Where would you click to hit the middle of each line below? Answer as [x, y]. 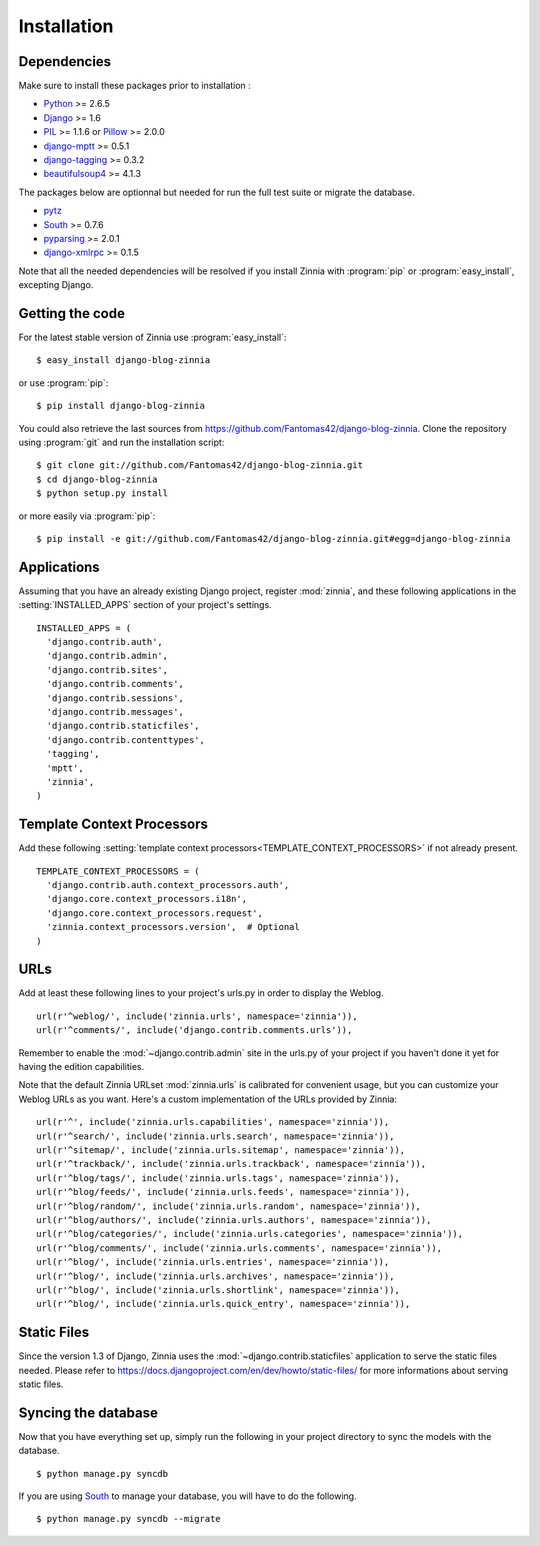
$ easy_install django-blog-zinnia [123, 360]
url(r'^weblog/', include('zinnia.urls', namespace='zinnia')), [197, 1016]
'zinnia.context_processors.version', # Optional [173, 927]
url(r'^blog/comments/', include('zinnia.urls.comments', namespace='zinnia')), [239, 1248]
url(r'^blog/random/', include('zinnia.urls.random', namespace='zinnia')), [229, 1206]
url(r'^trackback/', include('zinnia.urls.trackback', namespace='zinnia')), [231, 1164]
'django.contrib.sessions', [115, 698]
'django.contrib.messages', [115, 711]
